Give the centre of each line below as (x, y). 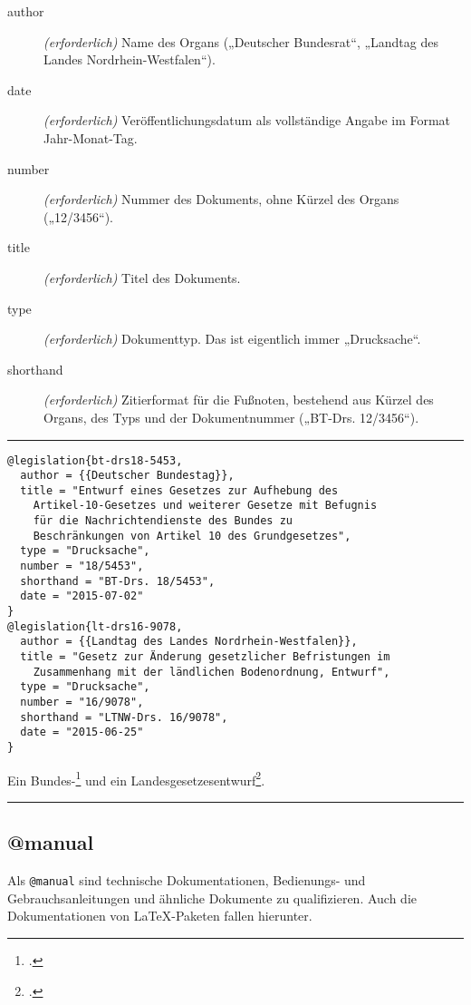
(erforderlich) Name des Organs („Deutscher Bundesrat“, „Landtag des (241, 41)
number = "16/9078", (82, 702)
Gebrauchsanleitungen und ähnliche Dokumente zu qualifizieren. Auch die (212, 898)
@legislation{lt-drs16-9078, (95, 626)
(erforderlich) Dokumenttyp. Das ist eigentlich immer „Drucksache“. (232, 339)
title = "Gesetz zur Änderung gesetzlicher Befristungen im (205, 657)
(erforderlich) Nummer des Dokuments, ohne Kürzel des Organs (221, 199)
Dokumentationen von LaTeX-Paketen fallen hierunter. (160, 916)
